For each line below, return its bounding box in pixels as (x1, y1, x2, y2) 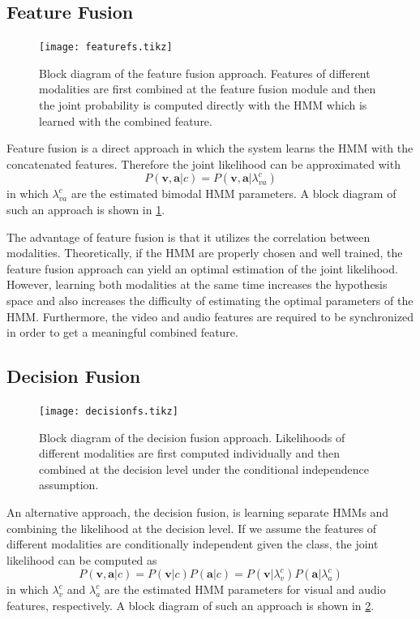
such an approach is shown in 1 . (6, 201, 165, 218)
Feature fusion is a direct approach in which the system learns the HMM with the (6, 140, 414, 157)
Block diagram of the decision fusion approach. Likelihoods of (39, 428, 345, 445)
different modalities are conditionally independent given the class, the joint (6, 535, 379, 552)
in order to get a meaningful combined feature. (6, 324, 238, 341)
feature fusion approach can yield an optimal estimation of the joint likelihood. (6, 260, 398, 277)
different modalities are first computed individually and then (39, 445, 340, 462)
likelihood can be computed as (6, 551, 157, 568)
